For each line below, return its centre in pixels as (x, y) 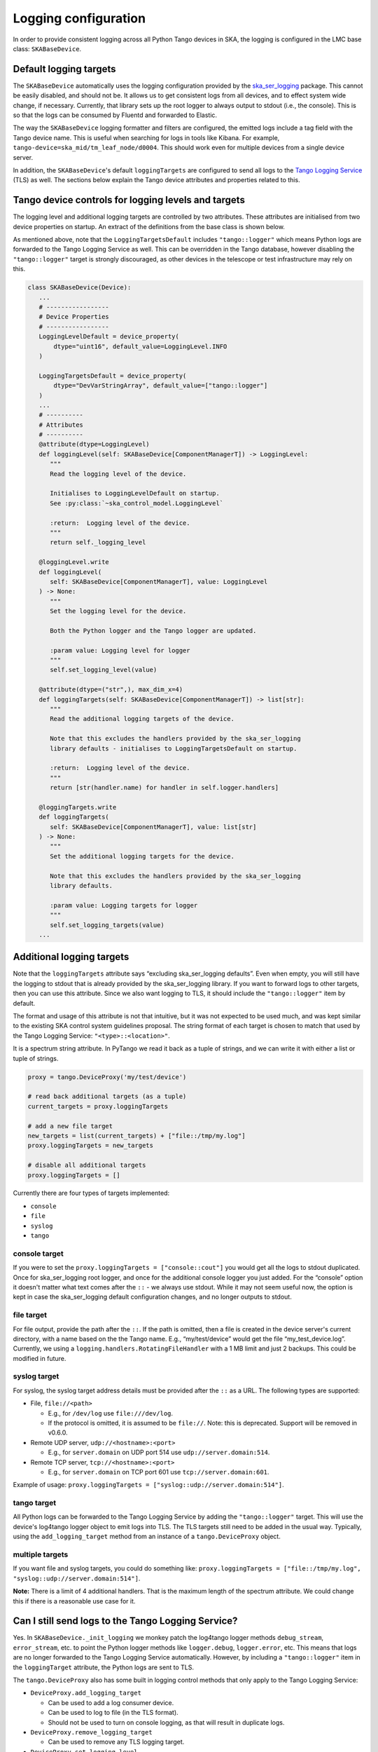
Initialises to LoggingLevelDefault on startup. (135, 493)
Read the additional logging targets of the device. (142, 719)
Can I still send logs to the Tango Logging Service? (125, 1621)
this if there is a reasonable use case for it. (74, 1601)
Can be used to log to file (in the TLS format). (113, 1713)
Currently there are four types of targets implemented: (91, 1193)
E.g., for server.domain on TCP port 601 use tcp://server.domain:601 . (159, 1472)
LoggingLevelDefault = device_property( (109, 337)
